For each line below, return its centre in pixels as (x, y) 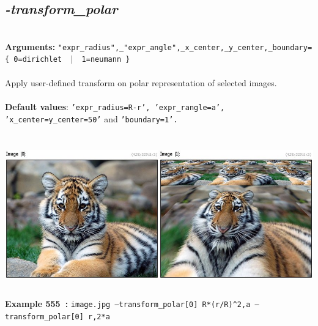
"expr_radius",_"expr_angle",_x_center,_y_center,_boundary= (185, 47)
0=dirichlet (38, 60)
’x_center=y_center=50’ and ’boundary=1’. (91, 118)
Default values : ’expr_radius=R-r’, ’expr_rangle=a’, (115, 106)
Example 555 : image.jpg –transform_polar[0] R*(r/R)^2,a (128, 304)
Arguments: (30, 46)
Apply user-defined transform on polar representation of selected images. (141, 82)
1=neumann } (106, 60)
